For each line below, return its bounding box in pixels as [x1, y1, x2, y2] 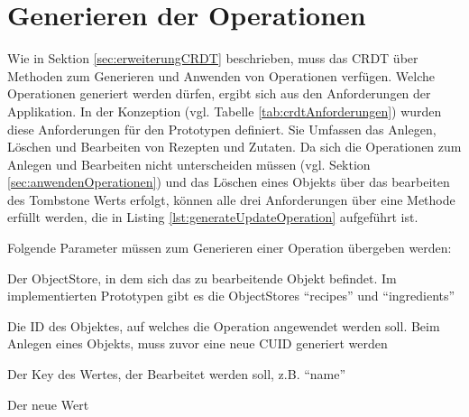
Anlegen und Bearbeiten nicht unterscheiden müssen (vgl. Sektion [7, 154, 371, 173]
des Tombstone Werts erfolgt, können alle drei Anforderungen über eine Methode [7, 190, 455, 208]
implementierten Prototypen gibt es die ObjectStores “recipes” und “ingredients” [7, 286, 455, 305]
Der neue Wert [7, 394, 89, 413]
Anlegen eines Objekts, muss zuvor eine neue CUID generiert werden [7, 334, 388, 353]
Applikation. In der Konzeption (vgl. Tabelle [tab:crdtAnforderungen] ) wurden [7, 101, 442, 120]
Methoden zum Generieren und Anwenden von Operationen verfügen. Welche [7, 66, 435, 85]
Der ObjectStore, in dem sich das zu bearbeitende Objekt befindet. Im [7, 268, 397, 287]
